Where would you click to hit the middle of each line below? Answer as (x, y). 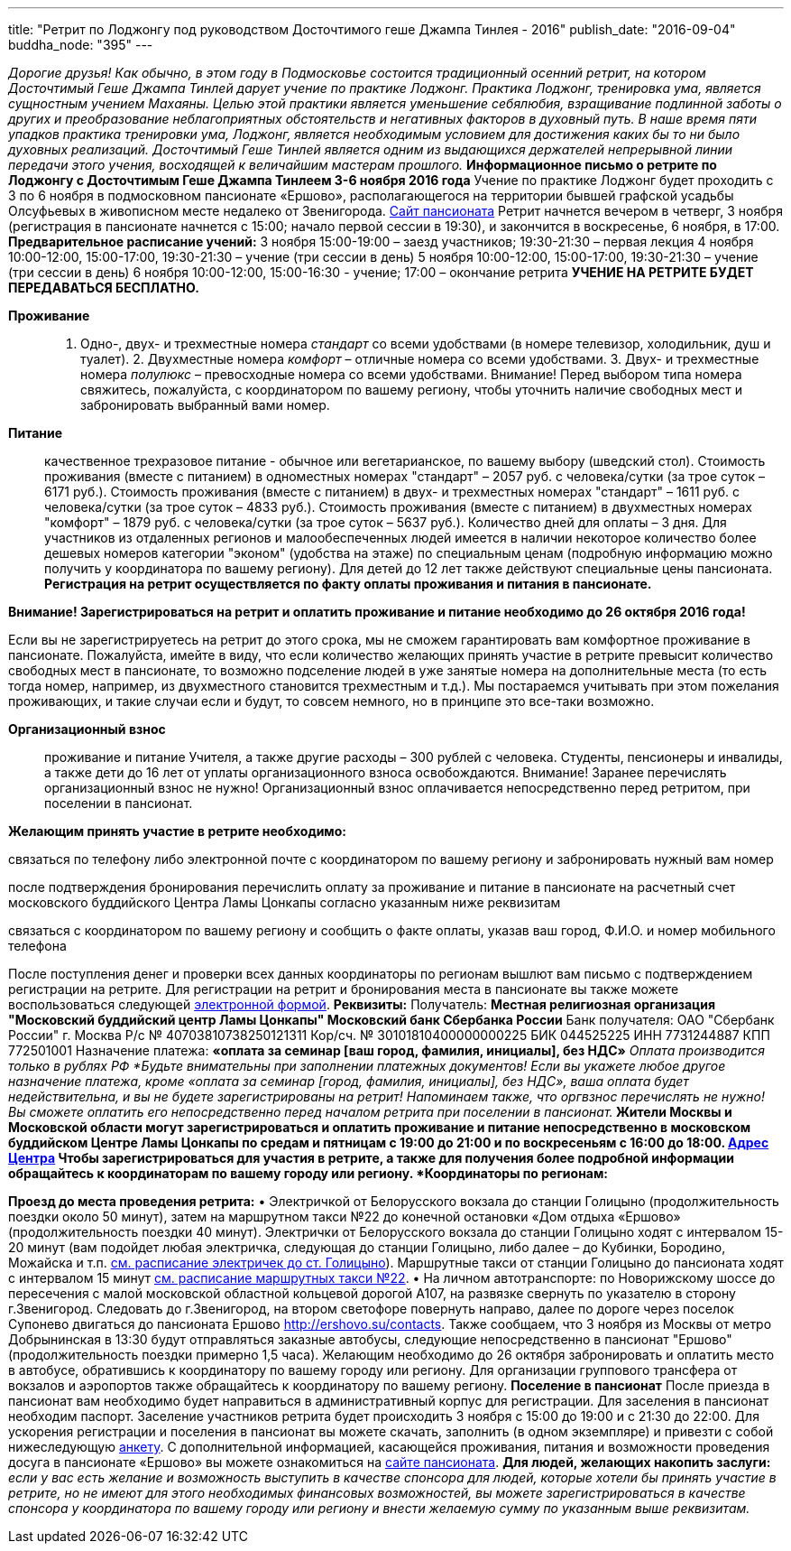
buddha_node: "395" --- (81, 45)
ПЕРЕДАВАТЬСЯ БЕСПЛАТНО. (104, 288)
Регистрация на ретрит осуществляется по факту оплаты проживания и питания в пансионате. (348, 584)
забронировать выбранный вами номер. (205, 405)
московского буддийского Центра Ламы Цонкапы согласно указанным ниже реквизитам (285, 902)
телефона (37, 946)
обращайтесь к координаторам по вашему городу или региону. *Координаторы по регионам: (308, 1173)
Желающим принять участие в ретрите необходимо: (177, 831)
